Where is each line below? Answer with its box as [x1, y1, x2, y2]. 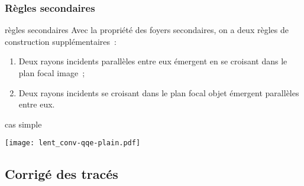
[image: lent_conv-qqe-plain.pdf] [5, 139, 141, 148]
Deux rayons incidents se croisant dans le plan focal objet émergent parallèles [18, 86, 299, 99]
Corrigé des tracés [5, 165, 118, 183]
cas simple [5, 118, 42, 130]
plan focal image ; [18, 67, 85, 79]
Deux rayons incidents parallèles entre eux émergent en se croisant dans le [18, 55, 287, 67]
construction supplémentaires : [5, 35, 117, 47]
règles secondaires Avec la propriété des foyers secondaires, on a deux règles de [5, 24, 289, 36]
